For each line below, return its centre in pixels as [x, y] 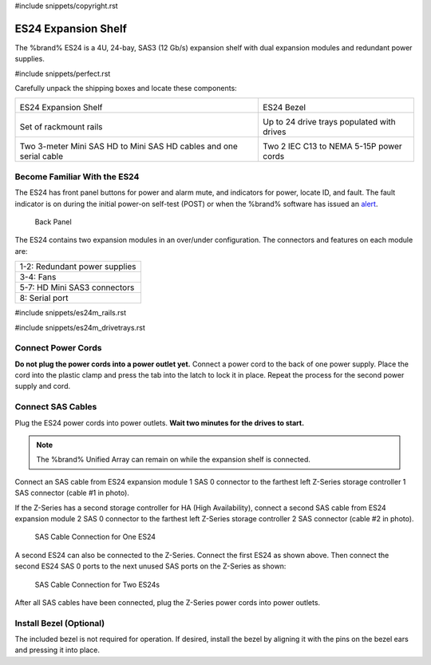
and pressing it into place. [57, 650]
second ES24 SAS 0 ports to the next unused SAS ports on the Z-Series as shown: [150, 566]
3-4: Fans [38, 277]
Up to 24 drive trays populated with [329, 122]
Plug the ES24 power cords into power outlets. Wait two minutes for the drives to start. [160, 422]
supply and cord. [43, 386]
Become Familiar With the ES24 [77, 176]
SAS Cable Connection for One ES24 [95, 537]
